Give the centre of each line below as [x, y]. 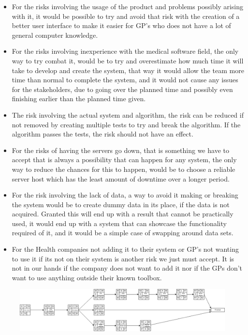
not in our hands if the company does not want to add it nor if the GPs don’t [127, 268]
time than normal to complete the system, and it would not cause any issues [125, 80]
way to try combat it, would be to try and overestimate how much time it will [128, 60]
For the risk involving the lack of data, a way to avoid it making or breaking [125, 195]
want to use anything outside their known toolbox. [87, 277]
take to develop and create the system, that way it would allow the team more [128, 70]
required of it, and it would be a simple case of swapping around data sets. [123, 233]
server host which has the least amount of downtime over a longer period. [121, 178]
